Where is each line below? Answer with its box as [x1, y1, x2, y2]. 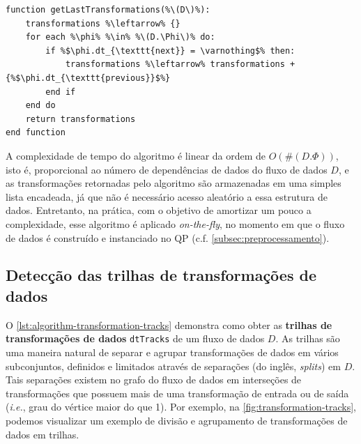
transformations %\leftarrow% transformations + [65, 59, 295, 70]
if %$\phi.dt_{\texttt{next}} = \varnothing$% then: [45, 45, 295, 56]
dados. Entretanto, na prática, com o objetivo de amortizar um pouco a [6, 203, 312, 217]
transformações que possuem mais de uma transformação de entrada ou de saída [6, 385, 349, 400]
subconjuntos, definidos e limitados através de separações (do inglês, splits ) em [6, 358, 341, 373]
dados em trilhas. [6, 427, 79, 441]
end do [25, 100, 56, 111]
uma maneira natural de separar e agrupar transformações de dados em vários [6, 344, 339, 359]
